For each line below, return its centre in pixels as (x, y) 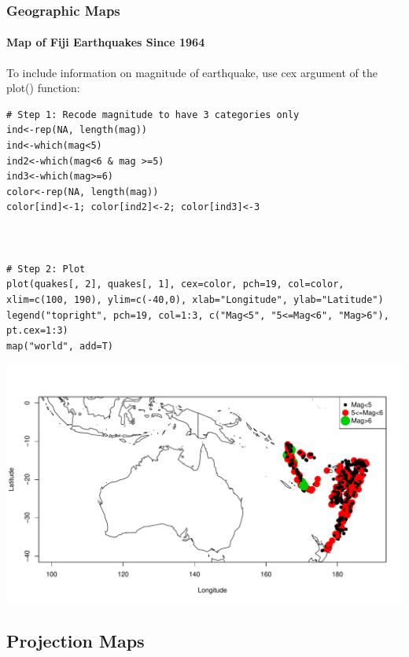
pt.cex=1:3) (37, 331)
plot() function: (43, 88)
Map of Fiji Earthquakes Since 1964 (106, 42)
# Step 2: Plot (46, 269)
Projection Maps (76, 640)
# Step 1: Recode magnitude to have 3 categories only (153, 114)
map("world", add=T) (60, 346)
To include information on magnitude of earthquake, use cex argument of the (192, 72)
